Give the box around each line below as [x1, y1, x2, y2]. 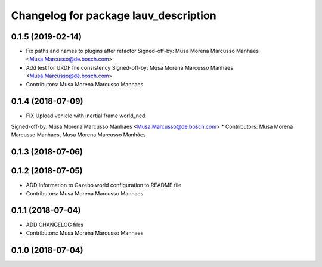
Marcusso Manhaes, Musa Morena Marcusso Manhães [11, 131, 146, 138]
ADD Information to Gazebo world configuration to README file [26, 182, 182, 189]
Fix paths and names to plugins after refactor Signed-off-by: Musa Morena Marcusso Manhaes [26, 48, 259, 55]
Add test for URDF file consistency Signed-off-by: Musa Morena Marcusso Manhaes [26, 64, 234, 71]
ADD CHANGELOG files [26, 221, 83, 228]
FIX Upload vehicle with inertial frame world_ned [26, 112, 145, 119]
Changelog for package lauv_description [11, 9, 217, 22]
